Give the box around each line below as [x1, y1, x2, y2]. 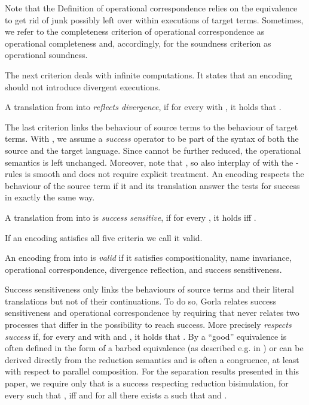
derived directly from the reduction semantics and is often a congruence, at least [5, 353, 299, 366]
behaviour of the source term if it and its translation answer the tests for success [5, 179, 300, 191]
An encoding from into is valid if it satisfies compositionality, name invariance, [5, 251, 292, 264]
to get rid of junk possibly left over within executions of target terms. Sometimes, [5, 13, 304, 26]
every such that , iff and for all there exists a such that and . [5, 388, 227, 401]
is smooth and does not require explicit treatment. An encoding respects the [25, 168, 304, 180]
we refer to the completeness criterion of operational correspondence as [5, 25, 265, 38]
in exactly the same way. [5, 191, 95, 203]
